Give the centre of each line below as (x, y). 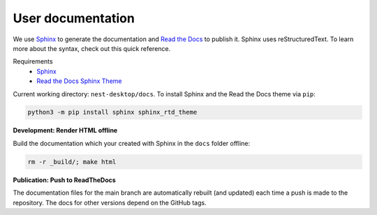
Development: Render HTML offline (65, 131)
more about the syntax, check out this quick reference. (92, 48)
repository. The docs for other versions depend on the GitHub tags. (110, 202)
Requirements (33, 61)
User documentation (74, 18)
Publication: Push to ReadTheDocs (65, 180)
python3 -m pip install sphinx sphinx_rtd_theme (112, 112)
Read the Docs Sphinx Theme (79, 81)
